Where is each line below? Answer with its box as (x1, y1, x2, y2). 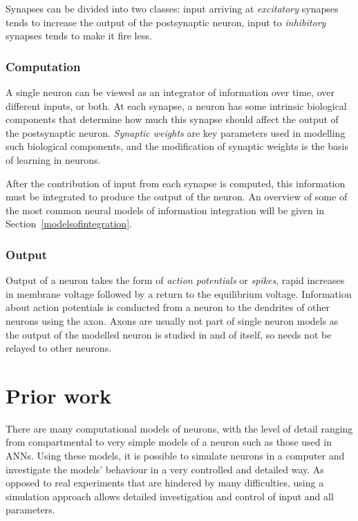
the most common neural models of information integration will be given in (6, 202, 325, 217)
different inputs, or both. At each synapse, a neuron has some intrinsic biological (6, 98, 347, 113)
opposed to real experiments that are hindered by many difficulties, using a (6, 475, 324, 490)
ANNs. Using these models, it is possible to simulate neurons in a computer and (6, 448, 345, 463)
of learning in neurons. (6, 152, 101, 167)
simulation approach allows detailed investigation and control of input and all (6, 489, 334, 503)
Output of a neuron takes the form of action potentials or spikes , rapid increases (6, 273, 345, 287)
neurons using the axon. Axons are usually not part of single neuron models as (6, 313, 339, 328)
